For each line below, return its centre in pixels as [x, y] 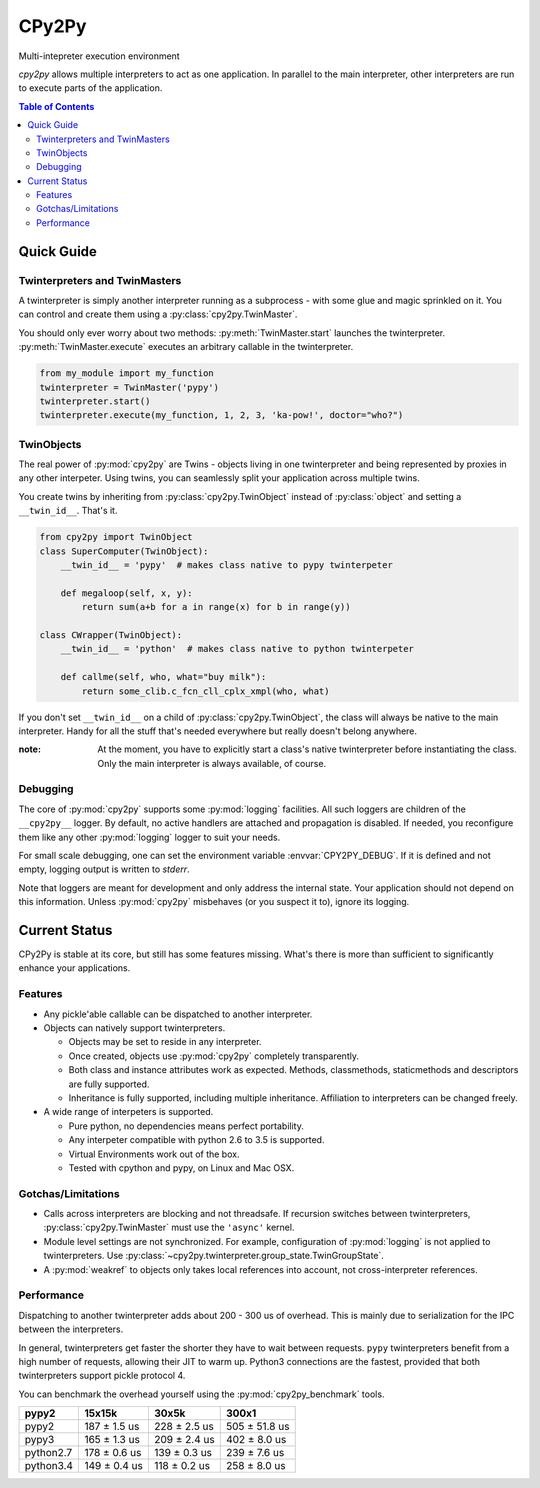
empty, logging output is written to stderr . [104, 869]
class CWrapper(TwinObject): [111, 634]
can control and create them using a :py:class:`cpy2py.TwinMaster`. [158, 314]
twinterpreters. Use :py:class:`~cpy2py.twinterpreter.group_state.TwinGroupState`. [214, 1256]
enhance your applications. [74, 968]
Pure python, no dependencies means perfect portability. [186, 1126]
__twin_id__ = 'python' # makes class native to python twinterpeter [237, 649]
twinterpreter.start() [95, 401]
